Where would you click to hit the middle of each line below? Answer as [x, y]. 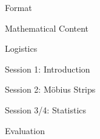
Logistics [21, 48]
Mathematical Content [47, 28]
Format [18, 7]
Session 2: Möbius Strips [50, 89]
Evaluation [25, 130]
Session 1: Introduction [48, 69]
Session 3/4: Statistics [46, 109]
